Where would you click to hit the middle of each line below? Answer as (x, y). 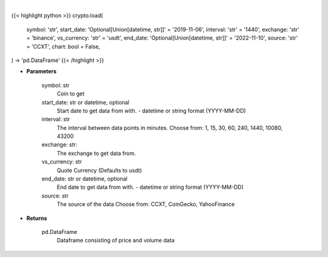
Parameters (42, 71)
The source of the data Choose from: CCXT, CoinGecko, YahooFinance (146, 204)
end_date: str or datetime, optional (84, 179)
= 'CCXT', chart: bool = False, (63, 46)
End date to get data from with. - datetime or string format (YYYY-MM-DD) (150, 187)
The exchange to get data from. (96, 153)
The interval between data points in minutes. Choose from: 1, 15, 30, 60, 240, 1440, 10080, (170, 128)
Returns (37, 218)
